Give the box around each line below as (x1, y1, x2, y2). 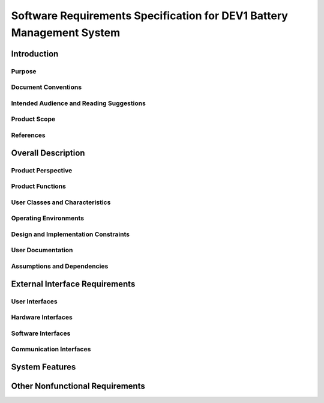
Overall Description (11, 148, 85, 158)
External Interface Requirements (11, 279, 136, 289)
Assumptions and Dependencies (11, 262, 109, 270)
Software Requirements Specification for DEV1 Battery (11, 9, 288, 22)
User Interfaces (11, 297, 58, 306)
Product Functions (11, 182, 66, 190)
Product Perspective (11, 166, 73, 174)
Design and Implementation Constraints (11, 230, 130, 238)
